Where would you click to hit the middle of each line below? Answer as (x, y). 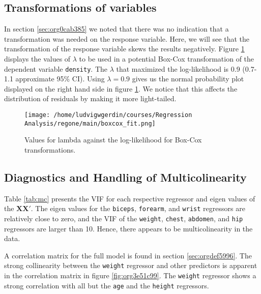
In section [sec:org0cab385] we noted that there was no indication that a (117, 29)
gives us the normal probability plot (188, 79)
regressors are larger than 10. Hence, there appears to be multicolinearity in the (128, 228)
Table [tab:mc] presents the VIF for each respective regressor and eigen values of (130, 198)
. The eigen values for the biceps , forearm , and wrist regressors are (138, 208)
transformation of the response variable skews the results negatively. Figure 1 (124, 49)
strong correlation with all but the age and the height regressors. (107, 285)
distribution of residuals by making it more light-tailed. (90, 98)
